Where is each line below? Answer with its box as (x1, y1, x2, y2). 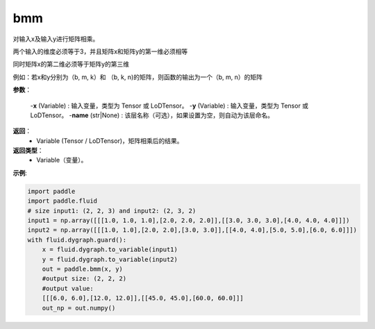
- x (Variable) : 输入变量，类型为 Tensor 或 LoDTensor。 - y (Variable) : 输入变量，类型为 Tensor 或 (30, 101, 309, 110)
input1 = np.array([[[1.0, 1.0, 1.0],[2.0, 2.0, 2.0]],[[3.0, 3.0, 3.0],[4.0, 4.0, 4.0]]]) (27, 217, 350, 224)
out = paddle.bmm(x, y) (42, 264, 123, 273)
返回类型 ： (12, 146, 44, 155)
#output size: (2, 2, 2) (42, 275, 127, 282)
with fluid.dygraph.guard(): (27, 236, 127, 244)
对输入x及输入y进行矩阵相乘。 (12, 35, 99, 43)
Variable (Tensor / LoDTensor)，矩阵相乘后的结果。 (36, 136, 183, 145)
